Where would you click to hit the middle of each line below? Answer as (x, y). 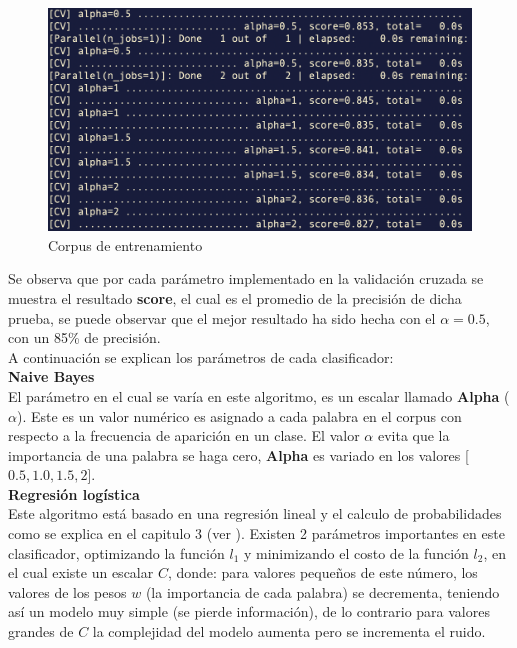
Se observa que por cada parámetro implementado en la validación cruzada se (246, 278)
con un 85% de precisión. (84, 337)
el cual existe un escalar (81, 572)
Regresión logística (74, 493)
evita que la (413, 435)
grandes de (41, 631)
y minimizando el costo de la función (356, 552)
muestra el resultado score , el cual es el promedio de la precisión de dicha (235, 297)
